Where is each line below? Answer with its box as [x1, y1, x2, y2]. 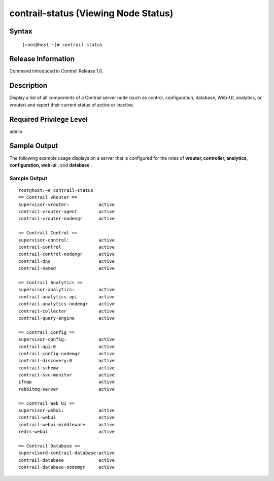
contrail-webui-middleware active [18, 422, 115, 427]
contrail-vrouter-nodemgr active [18, 216, 115, 222]
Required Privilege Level [9, 115, 88, 124]
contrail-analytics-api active [18, 294, 115, 299]
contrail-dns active [18, 258, 115, 264]
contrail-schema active [18, 365, 115, 370]
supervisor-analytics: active [18, 287, 115, 293]
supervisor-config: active [18, 336, 115, 342]
